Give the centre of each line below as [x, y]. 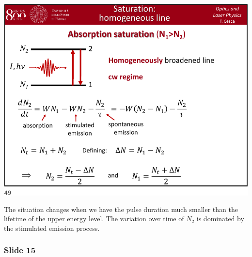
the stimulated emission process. [52, 228]
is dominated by [220, 219]
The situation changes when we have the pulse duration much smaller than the [121, 209]
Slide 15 [20, 249]
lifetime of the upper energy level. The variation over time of [94, 219]
